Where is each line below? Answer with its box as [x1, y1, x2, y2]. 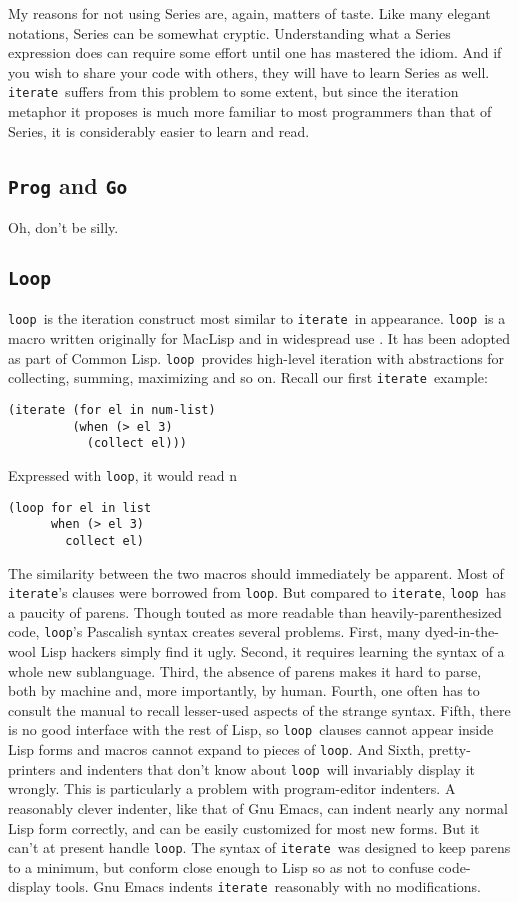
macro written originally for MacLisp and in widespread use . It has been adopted [8, 328, 511, 349]
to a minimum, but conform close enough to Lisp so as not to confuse [8, 856, 434, 877]
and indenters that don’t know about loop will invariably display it [59, 758, 476, 779]
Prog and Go [8, 169, 128, 200]
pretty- [428, 739, 471, 760]
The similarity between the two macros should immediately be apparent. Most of [8, 562, 504, 583]
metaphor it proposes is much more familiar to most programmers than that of [8, 101, 492, 122]
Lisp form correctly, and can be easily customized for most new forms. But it [8, 817, 480, 838]
